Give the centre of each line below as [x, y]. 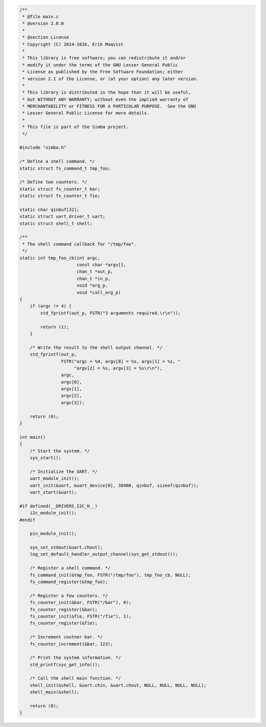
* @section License [46, 37]
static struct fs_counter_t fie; [60, 196]
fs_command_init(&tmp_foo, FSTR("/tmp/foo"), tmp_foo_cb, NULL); [110, 575]
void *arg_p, [92, 285]
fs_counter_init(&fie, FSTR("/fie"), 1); [81, 616]
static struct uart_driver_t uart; [62, 216]
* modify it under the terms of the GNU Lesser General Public [100, 65]
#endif [27, 520]
